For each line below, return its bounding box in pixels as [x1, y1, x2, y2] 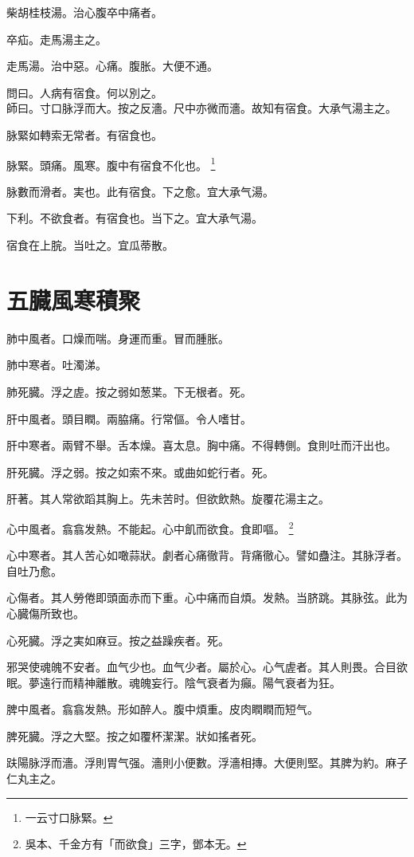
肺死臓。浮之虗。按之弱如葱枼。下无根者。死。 [6, 383, 252, 399]
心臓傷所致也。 [6, 604, 84, 621]
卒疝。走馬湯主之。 [6, 30, 107, 47]
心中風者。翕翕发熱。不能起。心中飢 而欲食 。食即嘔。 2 [6, 517, 294, 537]
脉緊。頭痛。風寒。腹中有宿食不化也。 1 [6, 154, 216, 173]
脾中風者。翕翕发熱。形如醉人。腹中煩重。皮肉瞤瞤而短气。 [6, 701, 318, 717]
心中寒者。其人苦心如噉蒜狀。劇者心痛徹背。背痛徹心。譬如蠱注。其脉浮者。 [6, 547, 408, 564]
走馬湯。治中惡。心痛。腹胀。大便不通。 [6, 57, 218, 74]
